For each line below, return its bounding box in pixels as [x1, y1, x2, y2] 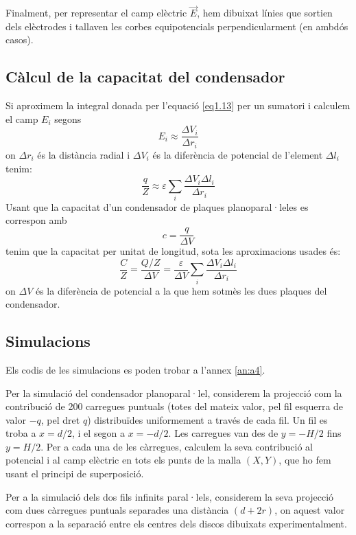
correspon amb [5, 213, 67, 227]
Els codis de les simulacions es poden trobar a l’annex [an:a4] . [5, 362, 265, 376]
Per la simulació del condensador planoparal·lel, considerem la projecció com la [5, 385, 342, 400]
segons [54, 111, 82, 126]
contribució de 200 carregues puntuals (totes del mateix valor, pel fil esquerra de [5, 399, 344, 413]
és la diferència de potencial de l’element [152, 147, 323, 161]
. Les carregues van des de [168, 426, 278, 440]
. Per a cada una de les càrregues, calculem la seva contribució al [40, 439, 313, 453]
